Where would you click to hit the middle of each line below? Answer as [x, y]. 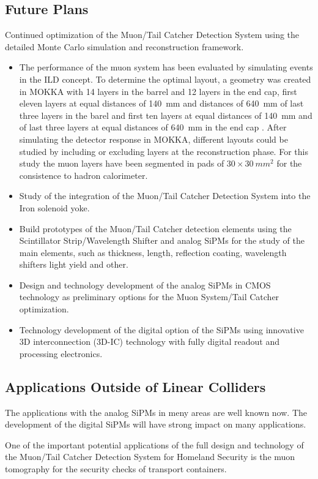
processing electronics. [61, 353]
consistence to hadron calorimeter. [83, 175]
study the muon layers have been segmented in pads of [122, 163]
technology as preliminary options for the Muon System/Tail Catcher [149, 297]
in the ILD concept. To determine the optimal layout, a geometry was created [165, 79]
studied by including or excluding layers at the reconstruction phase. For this [164, 151]
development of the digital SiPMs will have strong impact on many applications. [156, 424]
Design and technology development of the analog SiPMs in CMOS [145, 285]
